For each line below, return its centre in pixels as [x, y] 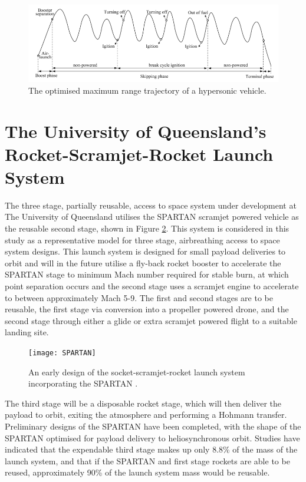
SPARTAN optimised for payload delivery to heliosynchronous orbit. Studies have [152, 438]
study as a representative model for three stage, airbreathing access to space [142, 240]
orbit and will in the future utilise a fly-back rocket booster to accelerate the [143, 263]
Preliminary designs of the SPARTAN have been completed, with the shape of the [153, 426]
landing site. [27, 332]
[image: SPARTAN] [62, 353]
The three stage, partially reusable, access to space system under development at [151, 205]
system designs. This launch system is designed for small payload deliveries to [145, 251]
